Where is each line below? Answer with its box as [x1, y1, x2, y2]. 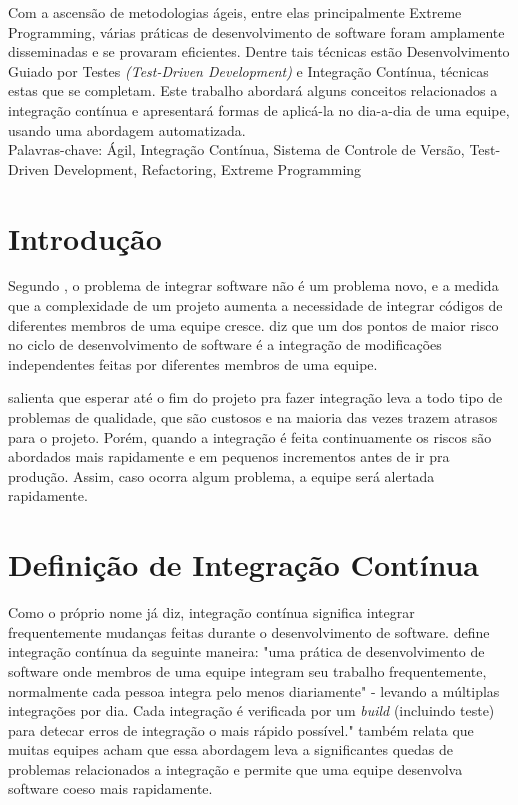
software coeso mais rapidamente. [8, 778, 213, 799]
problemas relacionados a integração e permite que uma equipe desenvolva [8, 758, 463, 779]
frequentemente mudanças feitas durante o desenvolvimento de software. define [8, 621, 490, 642]
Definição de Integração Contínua [8, 544, 479, 585]
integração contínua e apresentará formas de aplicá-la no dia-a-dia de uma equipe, [8, 99, 510, 120]
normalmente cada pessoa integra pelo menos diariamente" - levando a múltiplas [8, 680, 500, 701]
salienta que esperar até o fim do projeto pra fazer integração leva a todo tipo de [8, 387, 503, 408]
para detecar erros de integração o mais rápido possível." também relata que [8, 719, 474, 740]
